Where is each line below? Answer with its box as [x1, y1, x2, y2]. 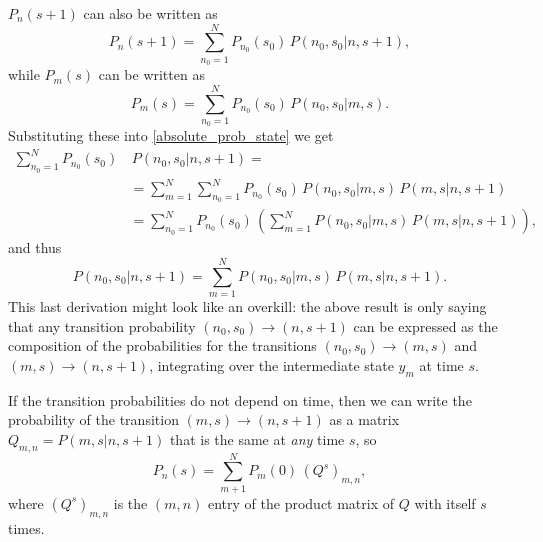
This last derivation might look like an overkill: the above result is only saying [8, 296, 487, 317]
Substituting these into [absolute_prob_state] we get [8, 125, 334, 146]
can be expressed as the [353, 315, 498, 336]
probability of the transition [8, 409, 179, 430]
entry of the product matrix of [208, 492, 395, 513]
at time [419, 354, 464, 375]
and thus [8, 237, 62, 258]
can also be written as [83, 3, 218, 23]
